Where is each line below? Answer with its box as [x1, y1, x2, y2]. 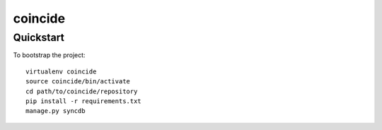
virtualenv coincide [25, 67, 97, 76]
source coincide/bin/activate [25, 78, 131, 85]
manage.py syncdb [25, 107, 86, 115]
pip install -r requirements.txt [25, 97, 141, 105]
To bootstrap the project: [13, 51, 86, 59]
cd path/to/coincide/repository [25, 87, 138, 95]
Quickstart [13, 31, 65, 44]
